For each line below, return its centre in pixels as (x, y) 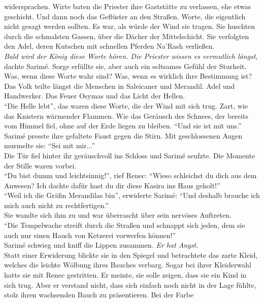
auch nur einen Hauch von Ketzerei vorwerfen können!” (90, 235)
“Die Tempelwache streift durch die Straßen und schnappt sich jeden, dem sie (125, 225)
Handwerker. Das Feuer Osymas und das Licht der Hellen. (95, 96)
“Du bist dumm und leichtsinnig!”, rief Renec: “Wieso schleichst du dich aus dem (130, 175)
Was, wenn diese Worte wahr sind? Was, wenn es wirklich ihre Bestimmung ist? (128, 76)
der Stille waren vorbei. (40, 165)
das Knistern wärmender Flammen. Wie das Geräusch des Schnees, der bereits (126, 115)
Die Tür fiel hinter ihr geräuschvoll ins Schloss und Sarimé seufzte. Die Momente (130, 155)
